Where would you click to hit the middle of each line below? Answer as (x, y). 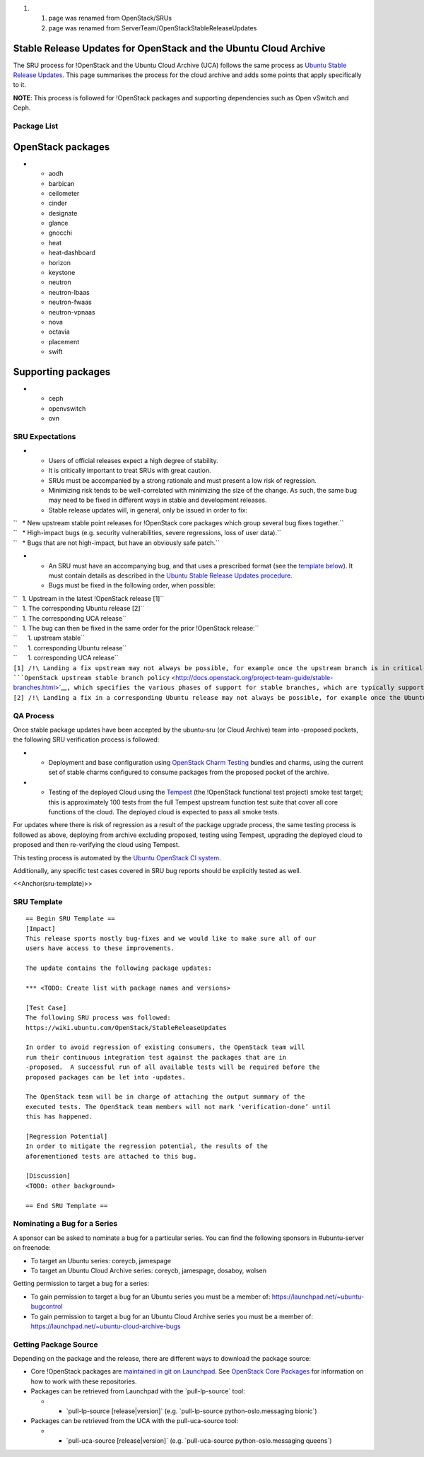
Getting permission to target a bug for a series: (81, 1284)
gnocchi (60, 233)
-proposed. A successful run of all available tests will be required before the (173, 1067)
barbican (61, 183)
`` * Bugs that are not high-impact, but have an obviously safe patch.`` (117, 543)
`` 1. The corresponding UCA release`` (70, 618)
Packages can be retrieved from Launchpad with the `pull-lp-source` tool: (138, 1391)
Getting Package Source (55, 1345)
